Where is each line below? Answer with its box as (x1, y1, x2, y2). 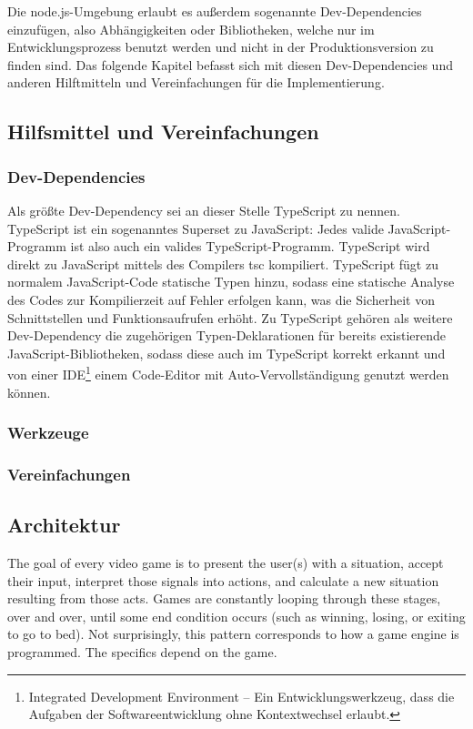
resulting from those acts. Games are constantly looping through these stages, (7, 589, 441, 608)
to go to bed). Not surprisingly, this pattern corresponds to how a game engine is (7, 624, 459, 643)
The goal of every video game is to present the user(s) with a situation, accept (7, 553, 444, 572)
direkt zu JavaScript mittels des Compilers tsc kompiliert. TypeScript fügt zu (7, 254, 438, 273)
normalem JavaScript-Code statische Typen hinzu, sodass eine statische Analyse (7, 272, 455, 291)
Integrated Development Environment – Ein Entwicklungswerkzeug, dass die (28, 686, 455, 705)
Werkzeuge (7, 421, 89, 444)
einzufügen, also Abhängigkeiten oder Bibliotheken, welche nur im (7, 19, 375, 38)
